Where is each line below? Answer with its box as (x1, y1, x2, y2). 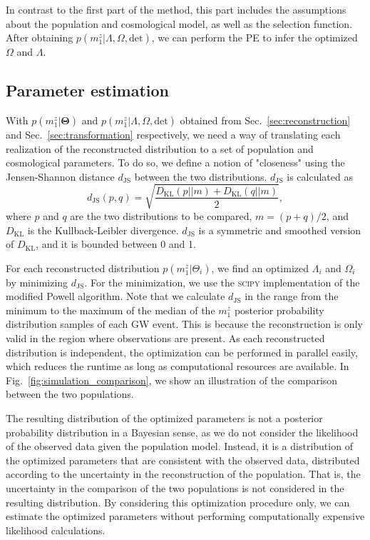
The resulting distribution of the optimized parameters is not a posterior (6, 411, 323, 426)
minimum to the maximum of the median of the (6, 302, 215, 317)
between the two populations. (6, 386, 134, 401)
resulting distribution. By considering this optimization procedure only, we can (6, 494, 350, 509)
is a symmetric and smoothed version (198, 222, 361, 237)
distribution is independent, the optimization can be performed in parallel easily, (6, 344, 358, 359)
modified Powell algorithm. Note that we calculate (6, 289, 225, 304)
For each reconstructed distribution (6, 260, 160, 275)
